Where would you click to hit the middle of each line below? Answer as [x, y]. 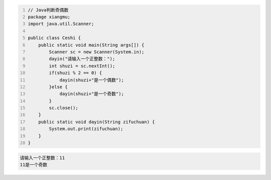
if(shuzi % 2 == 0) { [76, 73]
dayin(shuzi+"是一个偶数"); [92, 80]
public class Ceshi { [54, 38]
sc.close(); [64, 108]
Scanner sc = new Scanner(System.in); [97, 52]
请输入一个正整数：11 [42, 158]
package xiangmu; [49, 17]
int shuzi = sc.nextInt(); [82, 66]
